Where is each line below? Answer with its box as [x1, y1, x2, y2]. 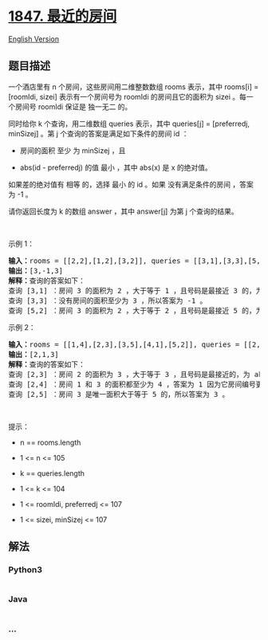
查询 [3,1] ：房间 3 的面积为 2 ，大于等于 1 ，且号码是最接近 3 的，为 [8, 286, 263, 295]
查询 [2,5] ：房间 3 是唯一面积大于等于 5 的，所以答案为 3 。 [8, 390, 230, 399]
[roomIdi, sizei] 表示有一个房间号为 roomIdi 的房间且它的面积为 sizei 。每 [8, 92, 247, 101]
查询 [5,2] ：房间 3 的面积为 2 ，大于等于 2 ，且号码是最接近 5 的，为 [8, 306, 263, 315]
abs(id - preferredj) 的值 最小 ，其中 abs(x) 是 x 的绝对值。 [19, 163, 213, 172]
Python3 [8, 564, 42, 575]
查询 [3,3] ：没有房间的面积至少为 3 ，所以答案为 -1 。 [8, 296, 207, 305]
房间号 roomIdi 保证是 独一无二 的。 [14, 101, 132, 112]
